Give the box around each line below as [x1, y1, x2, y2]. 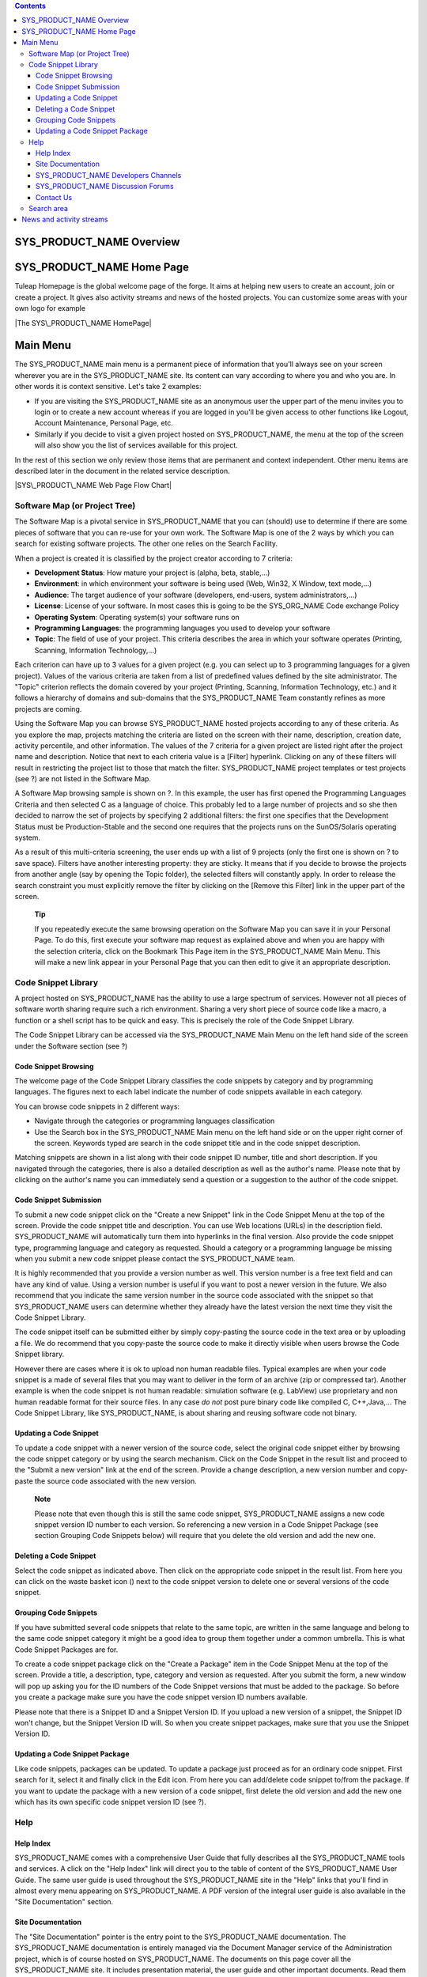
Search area [28, 204, 69, 214]
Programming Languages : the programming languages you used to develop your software [34, 623, 331, 633]
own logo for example [14, 304, 86, 313]
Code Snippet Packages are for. [14, 1645, 119, 1654]
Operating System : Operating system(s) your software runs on [34, 612, 240, 622]
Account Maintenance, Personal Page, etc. [34, 418, 174, 428]
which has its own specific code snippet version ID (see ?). [14, 1797, 207, 1806]
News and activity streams [21, 214, 108, 225]
